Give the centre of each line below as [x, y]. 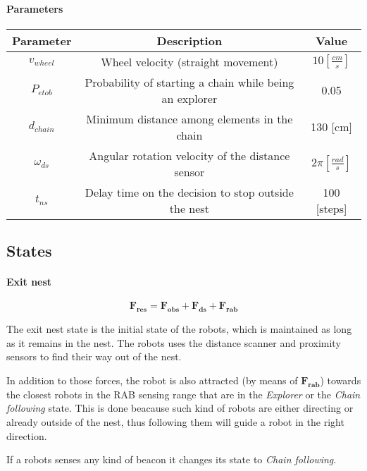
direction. [27, 435]
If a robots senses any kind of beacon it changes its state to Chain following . [172, 459]
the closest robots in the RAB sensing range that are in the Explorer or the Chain [183, 394]
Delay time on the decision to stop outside [189, 192]
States [29, 251]
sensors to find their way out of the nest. [94, 356]
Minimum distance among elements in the [189, 118]
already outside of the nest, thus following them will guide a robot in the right [175, 421]
